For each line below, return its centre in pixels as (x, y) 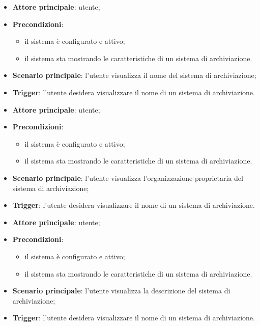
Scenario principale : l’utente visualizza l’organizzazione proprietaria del (128, 178)
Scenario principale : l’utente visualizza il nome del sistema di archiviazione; (134, 75)
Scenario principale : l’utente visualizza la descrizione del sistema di (121, 291)
